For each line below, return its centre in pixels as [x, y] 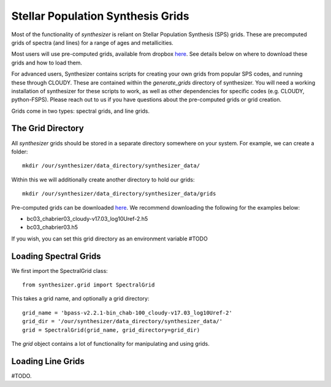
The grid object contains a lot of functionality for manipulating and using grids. [110, 343]
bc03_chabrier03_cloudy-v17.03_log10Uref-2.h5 [87, 218]
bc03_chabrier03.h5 [52, 228]
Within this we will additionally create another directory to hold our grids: [103, 179]
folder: [20, 151]
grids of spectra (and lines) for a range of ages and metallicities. [93, 42]
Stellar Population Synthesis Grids [100, 16]
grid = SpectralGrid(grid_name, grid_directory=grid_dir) [111, 330]
